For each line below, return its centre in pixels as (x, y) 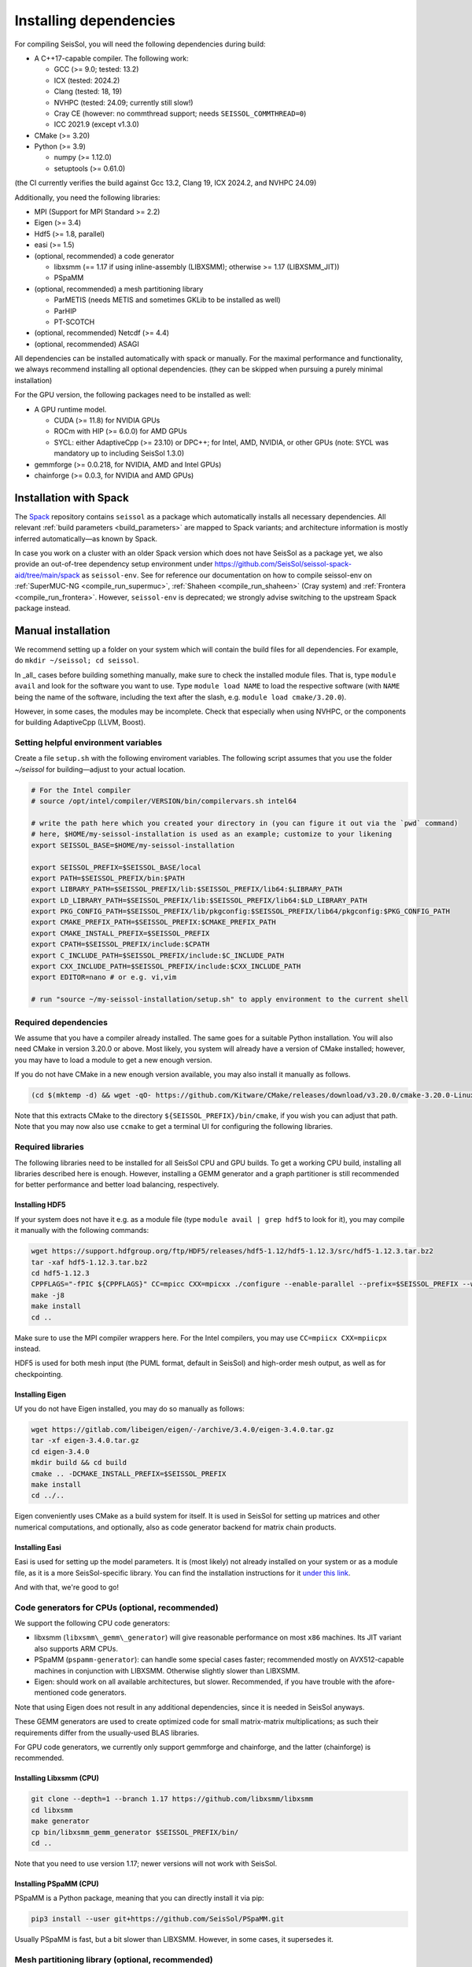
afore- (385, 1682)
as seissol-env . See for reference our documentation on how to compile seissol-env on (227, 575)
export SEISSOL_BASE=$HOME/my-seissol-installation (133, 845)
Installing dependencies (95, 20)
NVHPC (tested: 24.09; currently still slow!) (124, 102)
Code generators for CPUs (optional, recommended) (117, 1607)
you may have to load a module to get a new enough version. (113, 1060)
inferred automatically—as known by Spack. (86, 538)
